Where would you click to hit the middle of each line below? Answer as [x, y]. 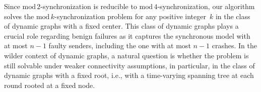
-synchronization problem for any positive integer [130, 16]
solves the [19, 16]
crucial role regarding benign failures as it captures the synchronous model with [127, 35]
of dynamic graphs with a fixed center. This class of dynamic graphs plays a [121, 26]
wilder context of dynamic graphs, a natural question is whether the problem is [126, 55]
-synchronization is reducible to [89, 6]
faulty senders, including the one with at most [120, 45]
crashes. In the [234, 45]
